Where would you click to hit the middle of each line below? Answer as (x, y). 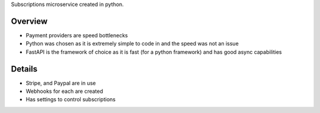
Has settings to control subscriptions (71, 99)
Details (24, 69)
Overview (29, 21)
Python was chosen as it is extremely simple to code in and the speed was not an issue (132, 44)
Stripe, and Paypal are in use (61, 83)
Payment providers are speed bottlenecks (77, 35)
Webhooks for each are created (65, 91)
